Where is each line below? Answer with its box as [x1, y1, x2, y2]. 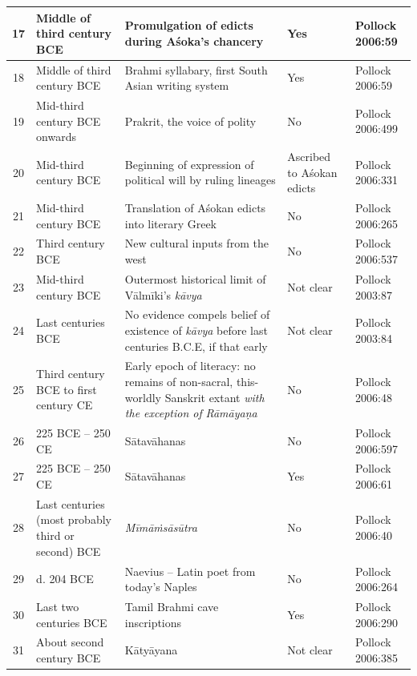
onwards [36, 128, 77, 145]
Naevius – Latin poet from [124, 562, 256, 579]
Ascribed [287, 148, 331, 164]
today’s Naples [124, 578, 197, 595]
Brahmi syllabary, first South [124, 61, 268, 78]
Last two [36, 598, 79, 614]
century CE [36, 396, 93, 413]
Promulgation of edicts [124, 17, 253, 34]
